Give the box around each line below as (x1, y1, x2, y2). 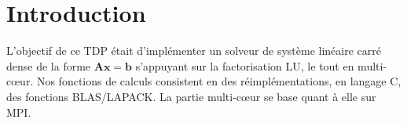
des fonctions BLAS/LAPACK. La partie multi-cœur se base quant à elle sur (6, 88, 376, 104)
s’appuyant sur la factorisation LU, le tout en (135, 57, 354, 74)
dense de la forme (6, 57, 91, 74)
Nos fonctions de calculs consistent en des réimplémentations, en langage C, (36, 73, 401, 89)
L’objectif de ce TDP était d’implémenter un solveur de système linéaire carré (6, 42, 381, 59)
